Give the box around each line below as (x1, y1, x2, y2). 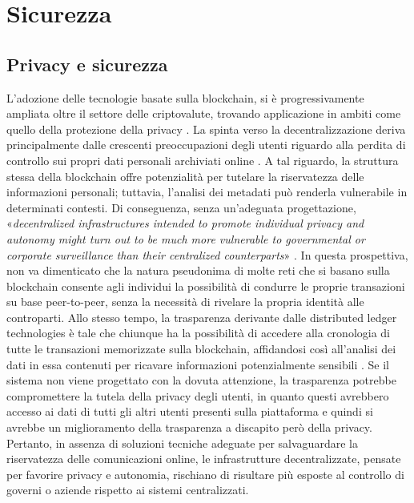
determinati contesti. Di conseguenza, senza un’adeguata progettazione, (6, 199, 356, 215)
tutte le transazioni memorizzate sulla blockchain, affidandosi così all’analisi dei (6, 340, 396, 357)
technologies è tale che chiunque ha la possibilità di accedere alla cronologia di (6, 324, 391, 341)
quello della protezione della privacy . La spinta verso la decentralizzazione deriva (6, 120, 406, 137)
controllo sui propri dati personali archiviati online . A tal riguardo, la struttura (6, 151, 399, 168)
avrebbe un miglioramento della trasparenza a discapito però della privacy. (6, 419, 372, 436)
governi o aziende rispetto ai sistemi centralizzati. (6, 481, 249, 498)
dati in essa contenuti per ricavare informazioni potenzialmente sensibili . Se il (6, 356, 390, 372)
